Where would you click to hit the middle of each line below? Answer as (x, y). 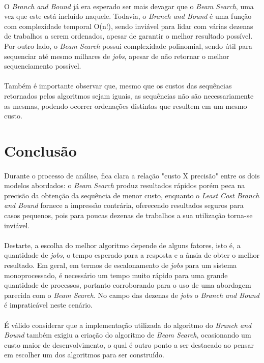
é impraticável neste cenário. (48, 305)
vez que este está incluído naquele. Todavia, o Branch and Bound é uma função (128, 16)
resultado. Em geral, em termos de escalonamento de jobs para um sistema (121, 265)
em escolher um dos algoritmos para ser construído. (84, 355)
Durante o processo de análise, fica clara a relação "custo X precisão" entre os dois (132, 175)
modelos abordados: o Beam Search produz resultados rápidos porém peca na (125, 185)
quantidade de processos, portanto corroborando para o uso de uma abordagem (128, 285)
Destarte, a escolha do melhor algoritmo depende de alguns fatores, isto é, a (122, 245)
